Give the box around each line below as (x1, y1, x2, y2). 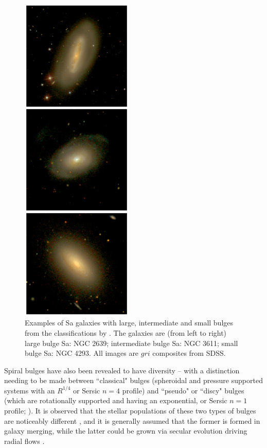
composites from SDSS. (152, 348, 226, 358)
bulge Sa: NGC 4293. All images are (25, 348, 139, 358)
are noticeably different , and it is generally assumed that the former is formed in (4, 415, 260, 426)
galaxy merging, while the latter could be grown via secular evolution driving (4, 425, 247, 436)
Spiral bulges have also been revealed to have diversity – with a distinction (4, 365, 240, 375)
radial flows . (4, 435, 45, 446)
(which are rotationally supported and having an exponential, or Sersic (4, 395, 227, 406)
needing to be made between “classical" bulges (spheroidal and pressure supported (4, 375, 263, 386)
